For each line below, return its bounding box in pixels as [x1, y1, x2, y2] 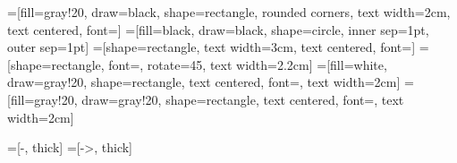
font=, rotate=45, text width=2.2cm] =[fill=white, [108, 55, 387, 73]
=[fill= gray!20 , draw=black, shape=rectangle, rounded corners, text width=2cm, [7, 3, 451, 21]
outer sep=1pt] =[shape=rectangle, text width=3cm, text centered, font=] [7, 38, 416, 56]
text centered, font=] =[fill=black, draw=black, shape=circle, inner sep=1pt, [7, 20, 429, 39]
